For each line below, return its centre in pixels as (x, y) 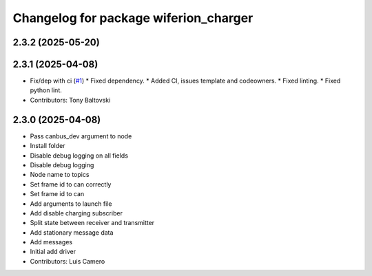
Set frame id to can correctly (71, 184)
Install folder (48, 146)
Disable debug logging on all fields (79, 156)
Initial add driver (53, 252)
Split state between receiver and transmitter (92, 223)
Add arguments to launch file (71, 204)
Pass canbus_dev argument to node (81, 136)
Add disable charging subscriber (76, 213)
